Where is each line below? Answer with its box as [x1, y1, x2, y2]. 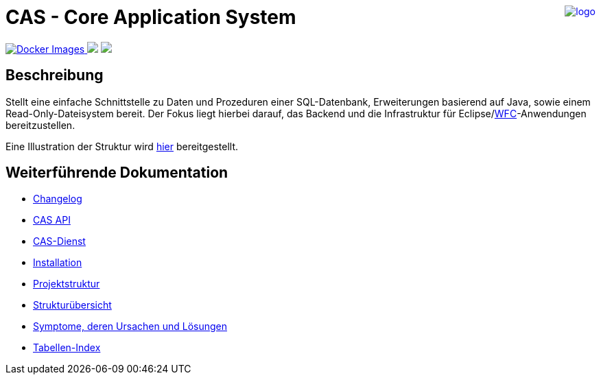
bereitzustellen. [5, 119, 75, 131]
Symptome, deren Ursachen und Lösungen [33, 320, 227, 333]
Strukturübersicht [33, 299, 112, 311]
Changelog [33, 193, 82, 205]
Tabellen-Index [33, 342, 101, 354]
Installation [33, 257, 82, 269]
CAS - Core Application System [5, 5, 296, 29]
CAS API [33, 214, 71, 226]
